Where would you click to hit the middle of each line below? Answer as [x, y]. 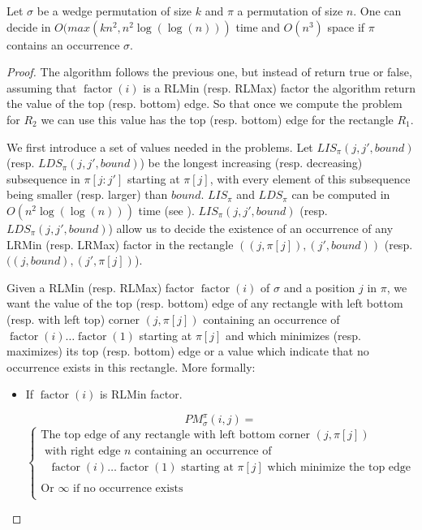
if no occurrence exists [128, 488]
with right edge [83, 451]
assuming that [42, 87]
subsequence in [43, 178]
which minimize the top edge [339, 467]
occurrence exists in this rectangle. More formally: [131, 366]
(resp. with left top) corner [73, 319]
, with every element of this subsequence [310, 178]
